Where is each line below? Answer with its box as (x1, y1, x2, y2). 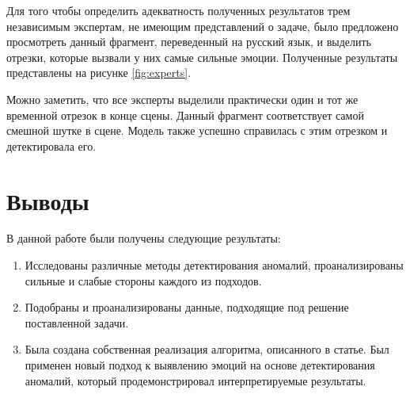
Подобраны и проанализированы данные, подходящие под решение (25, 299, 349, 316)
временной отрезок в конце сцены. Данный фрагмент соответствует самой (6, 106, 364, 123)
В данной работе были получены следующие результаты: (6, 230, 281, 247)
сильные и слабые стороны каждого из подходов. (25, 272, 262, 289)
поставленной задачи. (25, 314, 129, 331)
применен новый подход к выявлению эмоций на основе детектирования (25, 357, 375, 373)
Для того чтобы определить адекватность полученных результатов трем (6, 2, 351, 18)
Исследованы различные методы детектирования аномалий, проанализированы (25, 257, 404, 274)
